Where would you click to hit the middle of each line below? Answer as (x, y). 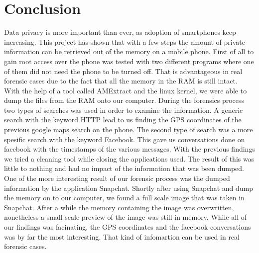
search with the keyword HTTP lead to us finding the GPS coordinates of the (123, 120)
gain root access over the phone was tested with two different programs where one (129, 61)
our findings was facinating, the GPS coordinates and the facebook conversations (128, 227)
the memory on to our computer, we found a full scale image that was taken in (124, 198)
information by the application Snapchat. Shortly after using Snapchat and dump (129, 188)
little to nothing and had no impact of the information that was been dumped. (124, 168)
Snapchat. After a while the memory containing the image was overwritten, (119, 207)
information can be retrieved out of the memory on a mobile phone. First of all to (129, 51)
